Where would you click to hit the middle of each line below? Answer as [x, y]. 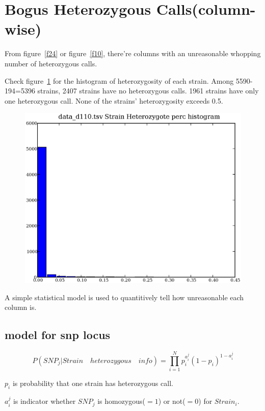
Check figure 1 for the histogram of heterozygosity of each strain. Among [119, 80]
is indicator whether [44, 401]
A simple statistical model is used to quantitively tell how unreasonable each [124, 297]
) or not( [172, 401]
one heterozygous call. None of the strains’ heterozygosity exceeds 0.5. [114, 100]
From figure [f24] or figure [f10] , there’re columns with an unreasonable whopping [133, 53]
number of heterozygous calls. [51, 63]
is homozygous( [122, 401]
